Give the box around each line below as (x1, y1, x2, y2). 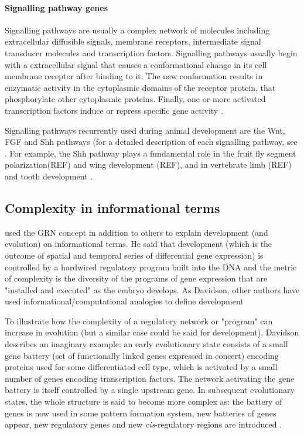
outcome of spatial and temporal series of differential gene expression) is (5, 249, 264, 261)
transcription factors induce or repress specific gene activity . (5, 104, 223, 116)
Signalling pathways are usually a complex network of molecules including (5, 23, 270, 36)
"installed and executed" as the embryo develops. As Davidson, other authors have (5, 283, 300, 296)
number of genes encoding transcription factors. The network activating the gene (5, 372, 295, 384)
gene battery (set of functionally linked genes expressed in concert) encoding (5, 349, 279, 361)
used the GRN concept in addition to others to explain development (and (5, 226, 268, 238)
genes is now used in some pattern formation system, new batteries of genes (5, 406, 276, 419)
